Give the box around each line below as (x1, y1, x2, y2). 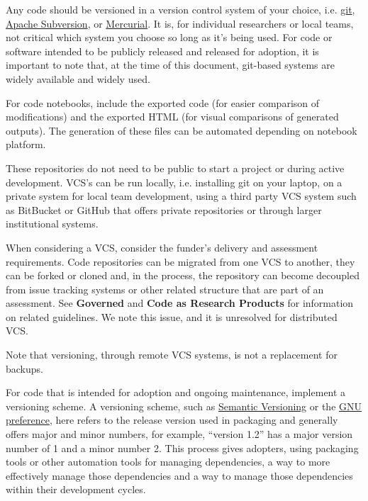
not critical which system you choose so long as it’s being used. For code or (6, 30, 333, 45)
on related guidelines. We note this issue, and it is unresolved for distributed (6, 309, 338, 324)
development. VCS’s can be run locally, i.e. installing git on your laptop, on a (6, 174, 342, 189)
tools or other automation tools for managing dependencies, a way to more (6, 454, 330, 469)
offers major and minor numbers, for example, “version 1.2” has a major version (6, 427, 353, 441)
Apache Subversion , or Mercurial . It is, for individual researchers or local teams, (6, 16, 354, 30)
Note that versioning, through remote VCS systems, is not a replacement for (6, 347, 338, 362)
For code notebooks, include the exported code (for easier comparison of (6, 95, 320, 110)
